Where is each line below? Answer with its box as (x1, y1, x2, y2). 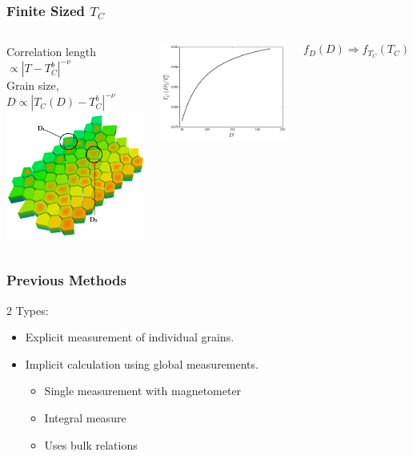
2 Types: (6, 301, 49, 318)
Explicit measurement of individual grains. (25, 329, 235, 345)
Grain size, (6, 77, 59, 94)
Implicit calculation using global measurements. (25, 355, 259, 372)
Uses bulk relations (44, 436, 138, 453)
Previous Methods (6, 270, 126, 290)
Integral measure (44, 409, 126, 426)
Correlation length (6, 43, 97, 60)
